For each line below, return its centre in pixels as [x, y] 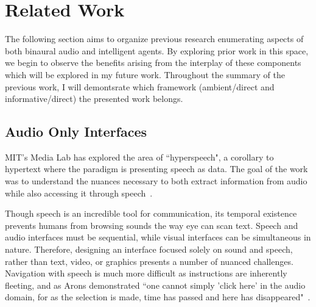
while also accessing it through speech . [79, 193]
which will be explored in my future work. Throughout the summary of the [145, 74]
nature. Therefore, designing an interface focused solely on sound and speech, [149, 249]
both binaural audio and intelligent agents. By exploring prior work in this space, [157, 50]
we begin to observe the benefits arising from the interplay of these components [153, 63]
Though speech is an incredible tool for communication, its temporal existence [151, 213]
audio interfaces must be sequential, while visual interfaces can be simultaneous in [158, 237]
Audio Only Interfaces [76, 132]
